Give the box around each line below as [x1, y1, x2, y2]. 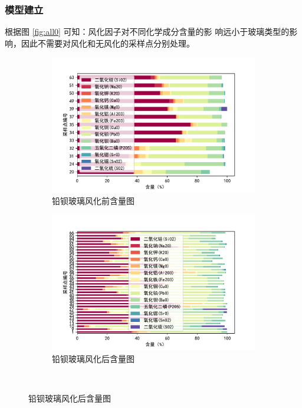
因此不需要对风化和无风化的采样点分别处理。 [21, 37, 195, 49]
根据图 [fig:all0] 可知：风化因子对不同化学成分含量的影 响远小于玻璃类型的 [5, 25, 290, 38]
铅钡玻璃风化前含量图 [52, 195, 134, 207]
